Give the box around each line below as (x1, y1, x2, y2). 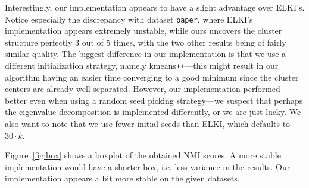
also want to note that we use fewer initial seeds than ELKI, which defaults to (5, 117, 291, 130)
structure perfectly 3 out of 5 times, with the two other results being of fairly (5, 36, 286, 48)
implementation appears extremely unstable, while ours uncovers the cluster (5, 24, 282, 37)
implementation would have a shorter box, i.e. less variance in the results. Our (5, 160, 291, 173)
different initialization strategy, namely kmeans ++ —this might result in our (5, 59, 279, 72)
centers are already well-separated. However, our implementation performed (5, 82, 280, 95)
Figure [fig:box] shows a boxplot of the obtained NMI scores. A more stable (5, 149, 281, 161)
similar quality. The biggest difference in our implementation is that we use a (5, 47, 286, 60)
